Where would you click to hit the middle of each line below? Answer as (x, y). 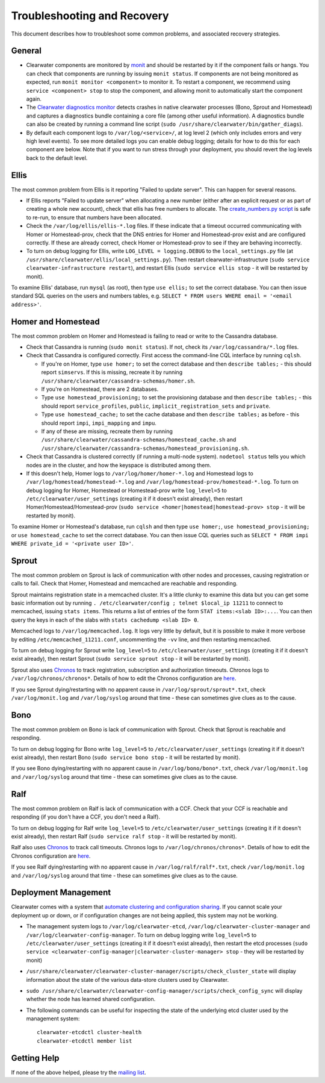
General (26, 51)
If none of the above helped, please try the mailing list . (79, 1072)
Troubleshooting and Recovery (90, 16)
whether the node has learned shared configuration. (91, 999)
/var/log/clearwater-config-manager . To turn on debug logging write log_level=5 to (141, 935)
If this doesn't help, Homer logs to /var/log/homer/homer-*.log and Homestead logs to (140, 473)
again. (34, 99)
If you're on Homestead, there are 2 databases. (100, 389)
